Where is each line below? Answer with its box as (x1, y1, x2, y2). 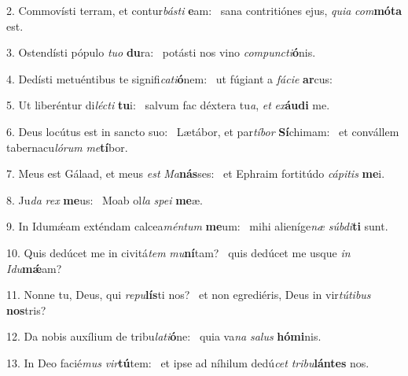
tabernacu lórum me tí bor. (6, 138, 128, 155)
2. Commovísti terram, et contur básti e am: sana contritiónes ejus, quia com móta (6, 2, 402, 18)
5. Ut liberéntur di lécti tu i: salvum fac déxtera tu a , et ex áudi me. (6, 97, 330, 113)
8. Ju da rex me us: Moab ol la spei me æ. (6, 191, 203, 208)
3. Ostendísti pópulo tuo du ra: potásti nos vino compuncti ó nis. (6, 44, 316, 61)
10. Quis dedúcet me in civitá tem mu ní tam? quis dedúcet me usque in (6, 244, 351, 260)
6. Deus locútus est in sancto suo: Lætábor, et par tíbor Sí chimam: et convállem (6, 123, 399, 139)
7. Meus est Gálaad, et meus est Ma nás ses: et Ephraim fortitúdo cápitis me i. (6, 165, 385, 182)
